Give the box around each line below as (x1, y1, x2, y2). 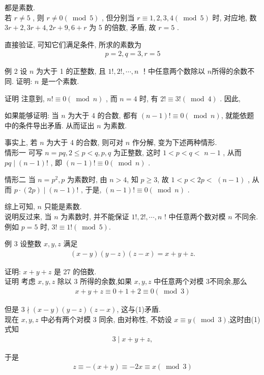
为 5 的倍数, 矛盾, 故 (89, 22, 156, 33)
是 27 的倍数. (53, 266, 97, 276)
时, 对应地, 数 (212, 12, 257, 22)
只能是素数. (44, 201, 82, 212)
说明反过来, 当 (5, 211, 52, 221)
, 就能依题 (221, 110, 254, 121)
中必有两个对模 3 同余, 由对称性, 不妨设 (41, 313, 172, 324)
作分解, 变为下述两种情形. (132, 137, 217, 148)
